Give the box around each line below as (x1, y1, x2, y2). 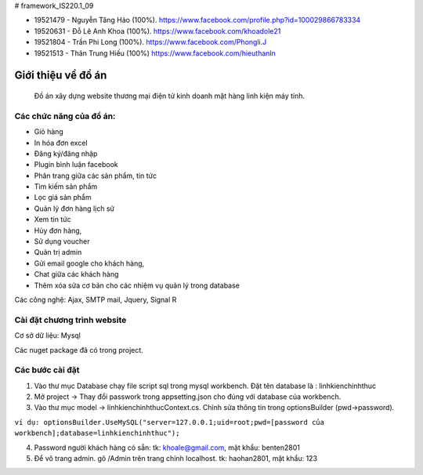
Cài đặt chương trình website (14, 314, 127, 325)
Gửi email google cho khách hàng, (34, 259, 145, 268)
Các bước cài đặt (14, 364, 80, 375)
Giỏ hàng (34, 127, 64, 136)
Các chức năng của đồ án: (14, 111, 116, 121)
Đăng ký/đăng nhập (34, 149, 98, 158)
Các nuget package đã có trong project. (14, 345, 144, 354)
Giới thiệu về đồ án (14, 69, 107, 82)
